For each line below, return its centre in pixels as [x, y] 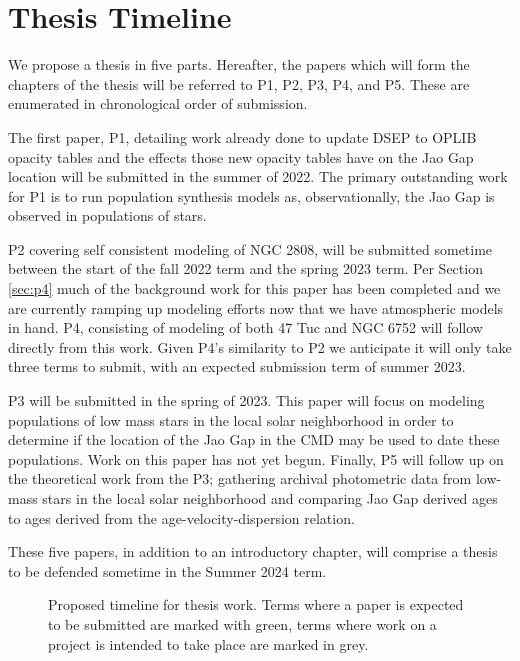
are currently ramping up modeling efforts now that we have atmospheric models [256, 307]
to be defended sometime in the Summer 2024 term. [167, 570]
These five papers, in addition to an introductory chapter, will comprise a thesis [253, 551]
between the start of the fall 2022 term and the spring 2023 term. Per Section [245, 268]
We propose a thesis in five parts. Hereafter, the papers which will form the [239, 64]
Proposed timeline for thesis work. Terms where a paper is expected [256, 604]
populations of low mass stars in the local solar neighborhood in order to [231, 419]
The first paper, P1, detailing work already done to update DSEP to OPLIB [242, 136]
